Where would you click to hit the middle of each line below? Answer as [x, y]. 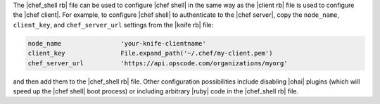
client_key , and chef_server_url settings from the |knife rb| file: [113, 25]
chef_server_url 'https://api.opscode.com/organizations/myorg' [158, 63]
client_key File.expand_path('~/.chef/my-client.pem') [150, 53]
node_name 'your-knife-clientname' [117, 43]
